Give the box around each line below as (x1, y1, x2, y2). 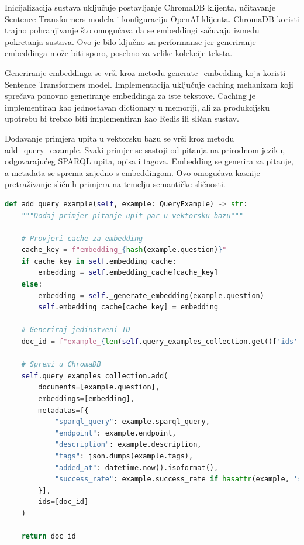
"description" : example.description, (54, 440, 202, 449)
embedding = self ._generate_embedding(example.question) (38, 291, 264, 300)
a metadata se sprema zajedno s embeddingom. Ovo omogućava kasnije (5, 166, 260, 178)
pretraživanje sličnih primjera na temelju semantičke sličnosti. (5, 178, 226, 190)
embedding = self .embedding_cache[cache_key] (38, 268, 219, 277)
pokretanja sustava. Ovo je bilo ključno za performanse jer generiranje (5, 35, 256, 47)
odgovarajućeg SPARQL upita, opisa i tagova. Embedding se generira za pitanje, (5, 155, 293, 167)
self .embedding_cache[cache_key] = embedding (38, 303, 219, 312)
